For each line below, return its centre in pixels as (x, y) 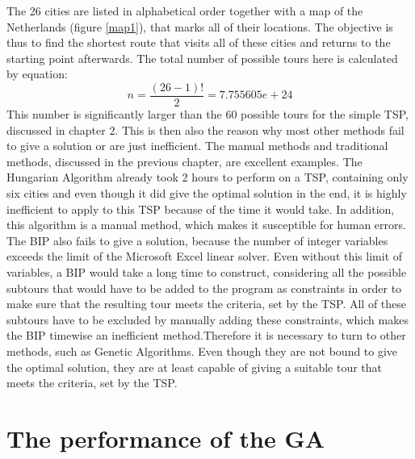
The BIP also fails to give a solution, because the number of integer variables (197, 240)
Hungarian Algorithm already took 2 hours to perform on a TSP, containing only (207, 177)
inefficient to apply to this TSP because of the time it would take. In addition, (201, 209)
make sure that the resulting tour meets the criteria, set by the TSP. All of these (207, 304)
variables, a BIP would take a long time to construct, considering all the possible (207, 271)
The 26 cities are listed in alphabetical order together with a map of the (185, 10)
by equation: (37, 74)
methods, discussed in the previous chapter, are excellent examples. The (184, 161)
